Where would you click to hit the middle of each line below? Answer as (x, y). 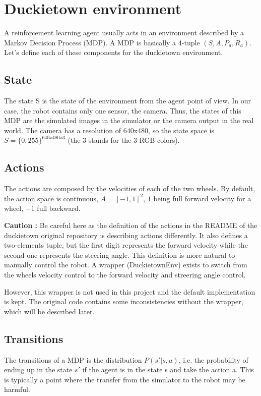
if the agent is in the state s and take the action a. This (168, 370)
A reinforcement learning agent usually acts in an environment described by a (124, 33)
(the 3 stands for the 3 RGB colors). (124, 140)
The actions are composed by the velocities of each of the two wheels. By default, (130, 188)
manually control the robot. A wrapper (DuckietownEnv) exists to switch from (126, 265)
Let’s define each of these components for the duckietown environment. (114, 52)
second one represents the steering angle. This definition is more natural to (120, 254)
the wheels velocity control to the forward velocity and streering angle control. (125, 275)
